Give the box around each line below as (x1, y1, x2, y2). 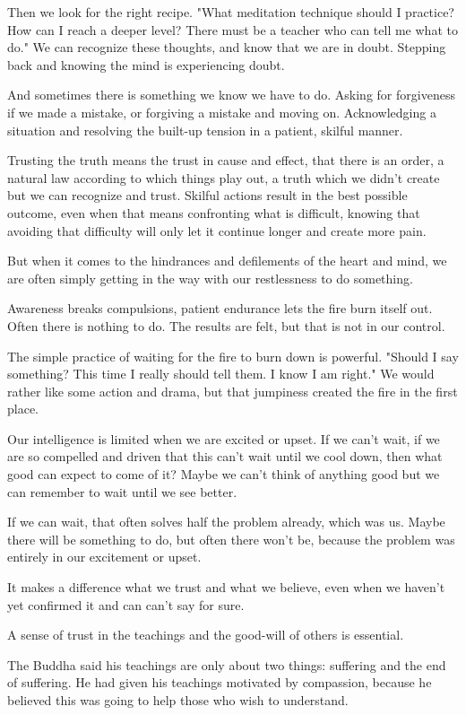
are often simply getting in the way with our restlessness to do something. (7, 268, 413, 287)
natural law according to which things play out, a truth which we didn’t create (7, 168, 440, 187)
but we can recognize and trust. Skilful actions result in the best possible (7, 186, 408, 205)
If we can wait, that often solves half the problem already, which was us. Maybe (7, 512, 445, 531)
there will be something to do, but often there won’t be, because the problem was (7, 529, 455, 548)
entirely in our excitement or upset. (7, 547, 202, 566)
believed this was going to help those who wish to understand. (7, 691, 349, 709)
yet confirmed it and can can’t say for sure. (7, 595, 245, 614)
